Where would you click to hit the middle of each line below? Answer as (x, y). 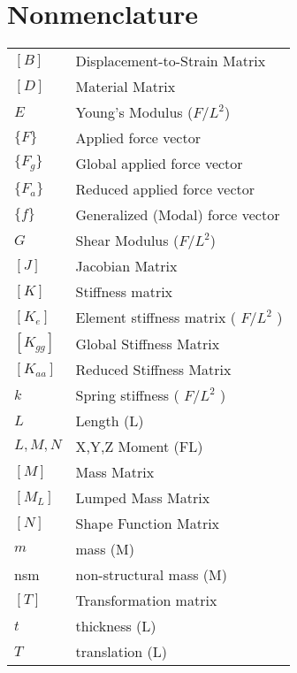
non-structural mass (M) (151, 575)
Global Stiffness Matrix (148, 343)
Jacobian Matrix (126, 266)
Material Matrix (126, 87)
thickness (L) (116, 626)
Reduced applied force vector (165, 189)
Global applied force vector (159, 164)
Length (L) (110, 421)
